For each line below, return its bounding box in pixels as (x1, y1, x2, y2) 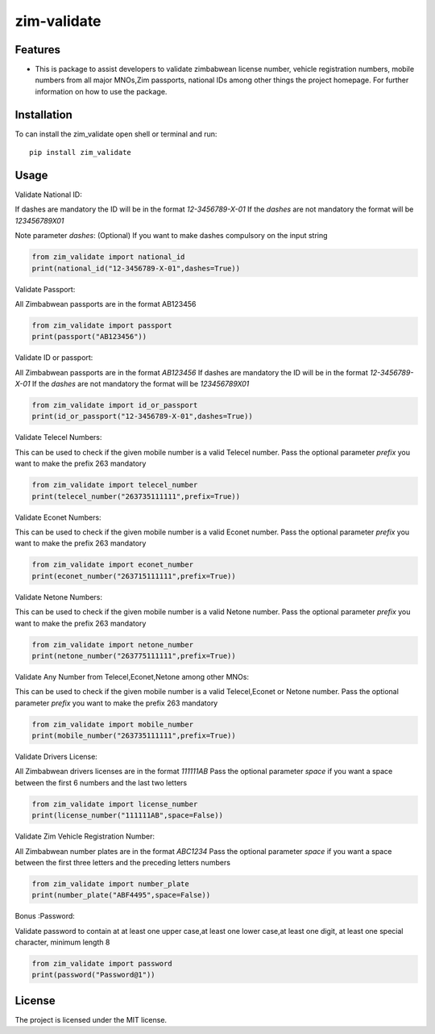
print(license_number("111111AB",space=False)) (31, 811, 223, 820)
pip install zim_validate (29, 148, 132, 157)
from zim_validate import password (31, 959, 172, 969)
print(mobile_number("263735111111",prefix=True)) (31, 731, 237, 740)
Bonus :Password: (14, 911, 76, 921)
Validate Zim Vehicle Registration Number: (14, 831, 155, 841)
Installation (14, 107, 72, 121)
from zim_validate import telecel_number (31, 480, 198, 490)
